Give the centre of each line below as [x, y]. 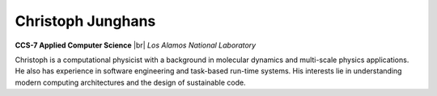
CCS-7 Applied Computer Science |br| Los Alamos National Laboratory [136, 45]
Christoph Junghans [85, 21]
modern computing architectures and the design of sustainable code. [130, 82]
